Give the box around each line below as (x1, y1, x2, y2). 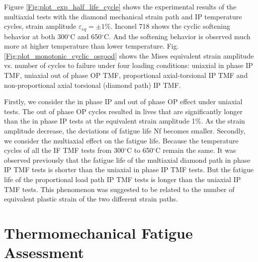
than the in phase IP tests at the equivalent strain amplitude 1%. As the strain (4, 116, 245, 126)
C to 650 (126, 145, 153, 155)
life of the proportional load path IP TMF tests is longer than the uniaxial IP (4, 174, 241, 184)
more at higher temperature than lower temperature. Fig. (4, 41, 179, 51)
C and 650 (70, 31, 102, 41)
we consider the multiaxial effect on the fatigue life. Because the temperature (4, 135, 239, 145)
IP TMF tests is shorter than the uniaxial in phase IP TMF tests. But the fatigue (4, 164, 254, 175)
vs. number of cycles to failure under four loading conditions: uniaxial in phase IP (4, 60, 253, 70)
